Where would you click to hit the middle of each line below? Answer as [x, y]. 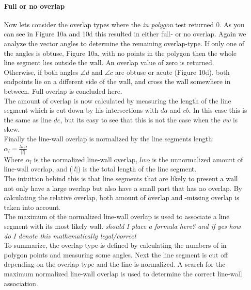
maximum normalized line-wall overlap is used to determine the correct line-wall [123, 273]
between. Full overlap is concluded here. [63, 91]
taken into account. [32, 207]
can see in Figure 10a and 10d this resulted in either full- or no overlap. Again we [125, 34]
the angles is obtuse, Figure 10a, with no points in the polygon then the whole [120, 53]
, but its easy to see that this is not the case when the [140, 119]
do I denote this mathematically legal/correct [70, 235]
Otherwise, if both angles [41, 72]
